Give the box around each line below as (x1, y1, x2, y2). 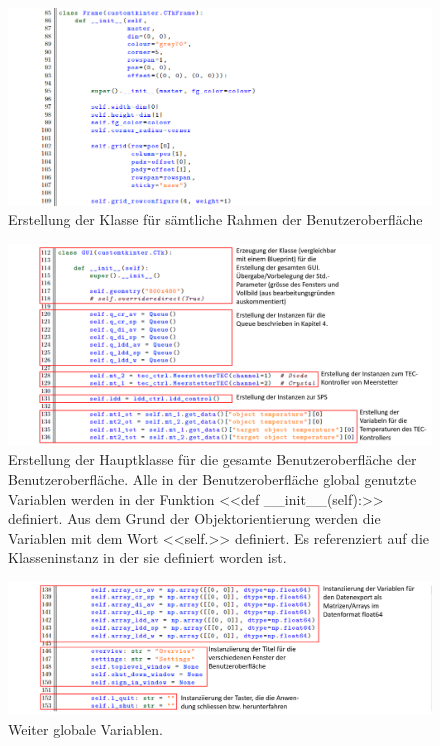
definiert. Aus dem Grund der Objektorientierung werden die (8, 508, 381, 529)
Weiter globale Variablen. (8, 718, 163, 739)
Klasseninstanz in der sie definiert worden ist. (8, 547, 287, 568)
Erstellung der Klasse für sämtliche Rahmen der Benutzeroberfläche (8, 209, 423, 230)
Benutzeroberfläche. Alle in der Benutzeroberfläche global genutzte (8, 469, 417, 490)
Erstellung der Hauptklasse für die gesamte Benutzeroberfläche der (8, 449, 417, 470)
